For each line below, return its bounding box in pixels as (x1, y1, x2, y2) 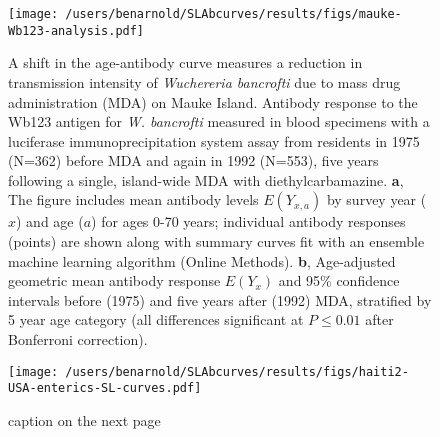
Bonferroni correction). (8, 329, 148, 350)
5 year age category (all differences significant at (8, 309, 304, 330)
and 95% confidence (278, 270, 400, 291)
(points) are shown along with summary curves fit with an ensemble (8, 231, 425, 252)
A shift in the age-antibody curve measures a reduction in (8, 52, 363, 73)
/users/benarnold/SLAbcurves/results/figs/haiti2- (65, 364, 409, 379)
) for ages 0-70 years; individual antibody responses (91, 211, 406, 232)
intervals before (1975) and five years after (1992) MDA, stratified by (8, 289, 432, 310)
